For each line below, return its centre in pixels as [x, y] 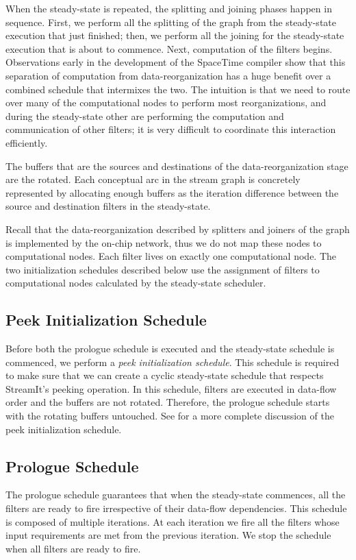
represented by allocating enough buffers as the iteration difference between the [172, 192]
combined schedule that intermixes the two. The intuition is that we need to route [178, 89]
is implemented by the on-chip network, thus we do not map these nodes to [164, 242]
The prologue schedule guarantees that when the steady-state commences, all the [176, 495]
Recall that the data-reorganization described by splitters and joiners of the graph [178, 229]
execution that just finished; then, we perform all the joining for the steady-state [175, 35]
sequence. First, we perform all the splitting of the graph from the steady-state [171, 22]
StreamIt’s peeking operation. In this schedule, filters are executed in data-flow [171, 388]
